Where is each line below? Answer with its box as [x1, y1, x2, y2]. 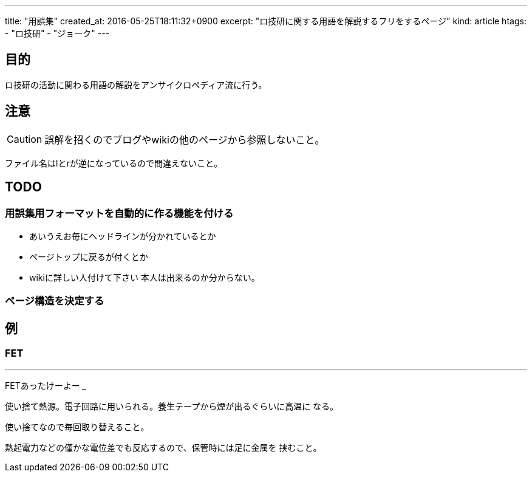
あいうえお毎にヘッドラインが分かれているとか [29, 230, 216, 241]
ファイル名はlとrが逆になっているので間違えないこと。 [5, 157, 222, 168]
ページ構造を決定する [5, 295, 104, 307]
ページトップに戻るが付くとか [29, 251, 148, 262]
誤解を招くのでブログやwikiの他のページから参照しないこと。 [44, 133, 325, 146]
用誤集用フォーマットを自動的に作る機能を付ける [5, 207, 234, 219]
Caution [7, 132, 43, 145]
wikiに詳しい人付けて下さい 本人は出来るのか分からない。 [29, 272, 260, 283]
